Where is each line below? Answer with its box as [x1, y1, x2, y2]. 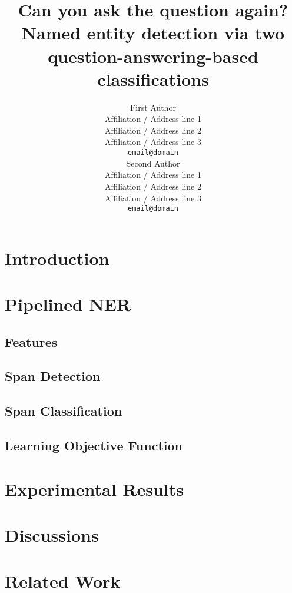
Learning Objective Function [5, 436, 182, 455]
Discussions [5, 523, 99, 546]
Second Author [126, 157, 180, 169]
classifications [97, 67, 209, 91]
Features [5, 332, 58, 350]
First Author [130, 101, 176, 113]
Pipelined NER [5, 292, 131, 316]
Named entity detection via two [21, 21, 285, 45]
